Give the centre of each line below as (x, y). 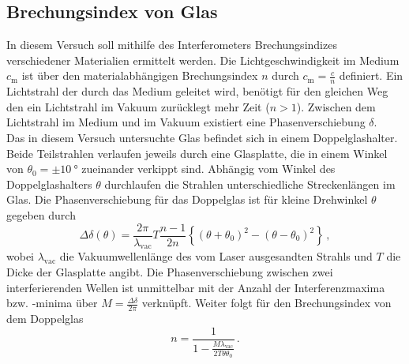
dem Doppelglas (45, 319)
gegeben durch (41, 214)
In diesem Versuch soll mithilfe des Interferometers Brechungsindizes (172, 45)
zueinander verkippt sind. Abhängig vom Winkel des (208, 169)
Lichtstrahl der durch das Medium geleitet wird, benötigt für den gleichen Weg (197, 91)
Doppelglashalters (49, 184)
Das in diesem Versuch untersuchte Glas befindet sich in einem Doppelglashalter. (202, 137)
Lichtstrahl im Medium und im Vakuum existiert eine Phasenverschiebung (186, 122)
